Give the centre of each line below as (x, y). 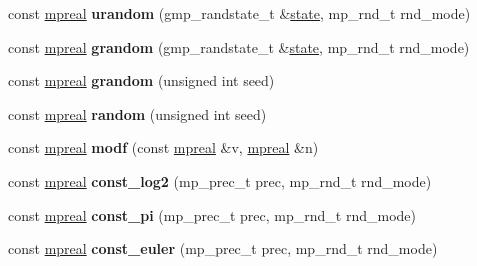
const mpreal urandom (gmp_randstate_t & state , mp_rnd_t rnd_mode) (239, 13)
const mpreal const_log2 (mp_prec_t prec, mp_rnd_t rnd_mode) (220, 180)
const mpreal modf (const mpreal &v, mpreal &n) (163, 147)
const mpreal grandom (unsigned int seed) (141, 80)
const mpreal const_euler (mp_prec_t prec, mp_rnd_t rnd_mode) (223, 248)
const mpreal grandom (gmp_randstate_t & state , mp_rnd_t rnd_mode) (239, 46)
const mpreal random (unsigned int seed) (137, 113)
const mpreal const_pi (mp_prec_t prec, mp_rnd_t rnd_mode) (212, 214)
